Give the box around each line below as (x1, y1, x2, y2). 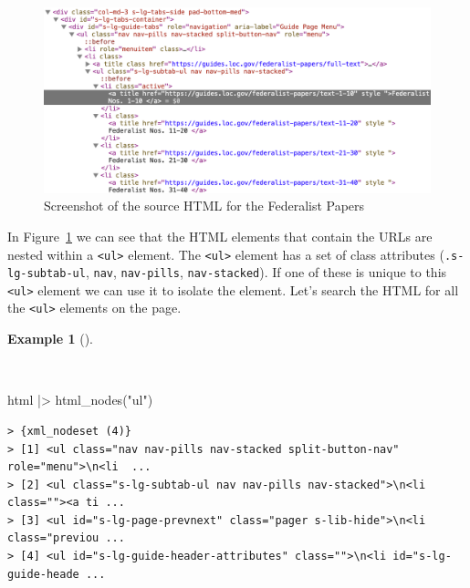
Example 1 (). (7, 329, 93, 348)
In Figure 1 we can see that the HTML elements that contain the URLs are (7, 226, 433, 245)
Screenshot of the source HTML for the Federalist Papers (44, 196, 365, 215)
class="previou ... (7, 531, 125, 545)
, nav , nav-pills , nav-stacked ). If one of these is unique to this (85, 263, 447, 282)
